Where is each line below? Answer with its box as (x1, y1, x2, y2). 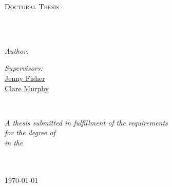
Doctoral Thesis (5, 1, 59, 11)
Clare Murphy (5, 82, 49, 93)
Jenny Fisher (5, 72, 45, 83)
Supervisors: (5, 63, 43, 73)
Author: (5, 45, 29, 56)
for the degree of (5, 127, 55, 138)
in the (5, 137, 23, 148)
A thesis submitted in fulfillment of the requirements (5, 117, 168, 128)
